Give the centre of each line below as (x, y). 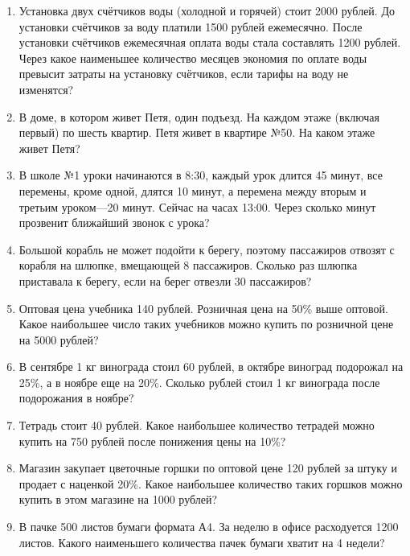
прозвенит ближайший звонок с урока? (114, 222)
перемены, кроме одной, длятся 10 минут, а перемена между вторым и (193, 190)
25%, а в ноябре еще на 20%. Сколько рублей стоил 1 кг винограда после (199, 382)
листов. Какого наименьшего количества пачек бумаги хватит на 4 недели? (202, 542)
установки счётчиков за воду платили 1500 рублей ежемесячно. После (191, 26)
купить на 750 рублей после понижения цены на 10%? (152, 441)
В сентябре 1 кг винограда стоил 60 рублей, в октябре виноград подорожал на (211, 367)
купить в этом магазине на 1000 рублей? (118, 499)
